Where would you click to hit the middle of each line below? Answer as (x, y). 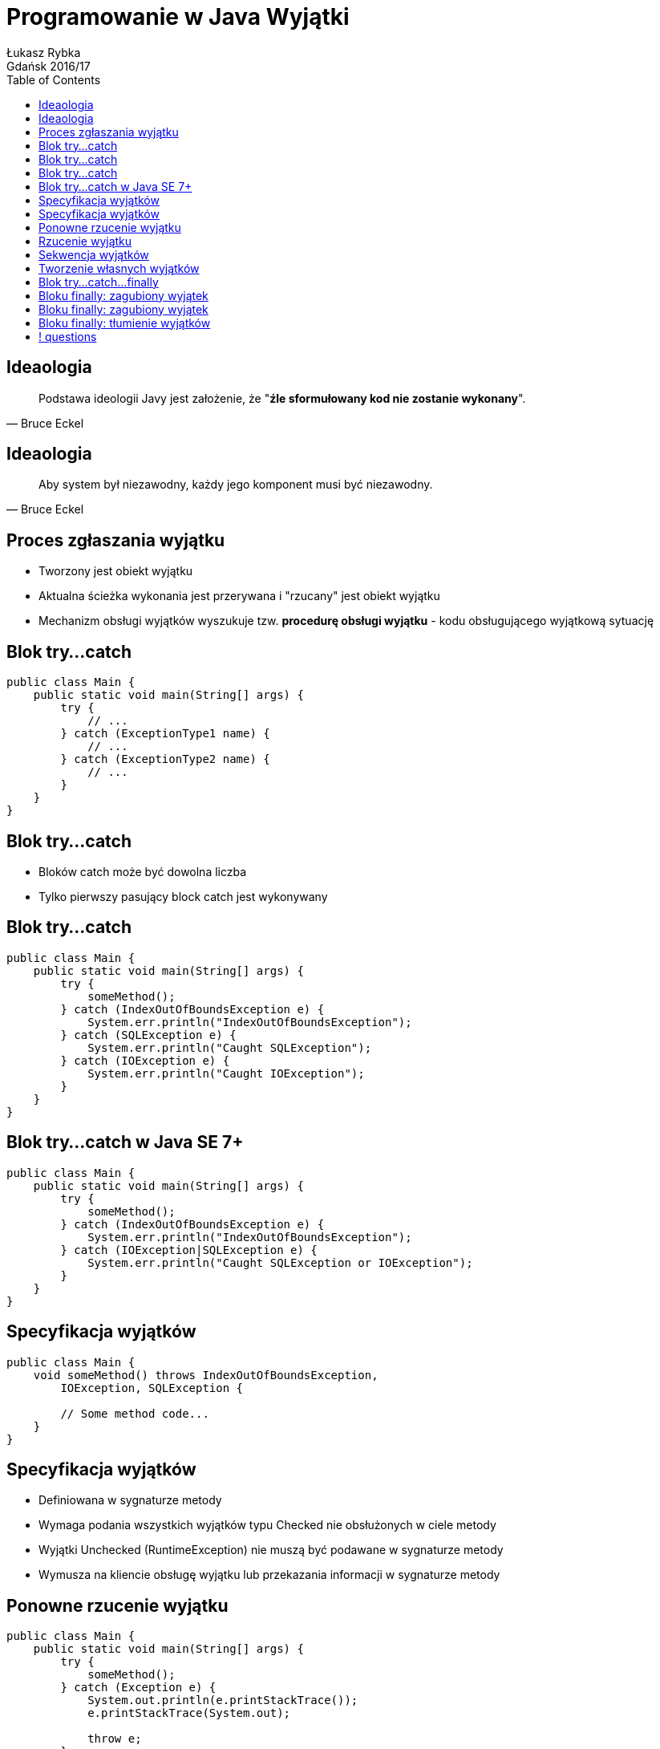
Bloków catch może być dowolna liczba (143, 871)
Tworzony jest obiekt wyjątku (116, 571)
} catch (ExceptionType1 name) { (165, 734)
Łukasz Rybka (44, 52)
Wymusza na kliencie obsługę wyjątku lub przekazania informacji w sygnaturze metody (269, 1575)
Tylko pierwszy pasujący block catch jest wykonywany (183, 896)
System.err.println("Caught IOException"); (226, 1073)
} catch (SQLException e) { (148, 1035)
